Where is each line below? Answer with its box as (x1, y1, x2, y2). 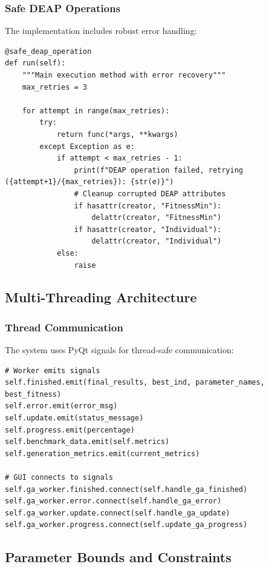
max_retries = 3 (22, 82, 88, 91)
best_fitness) (5, 390, 62, 399)
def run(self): (5, 59, 66, 68)
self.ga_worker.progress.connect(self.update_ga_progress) (5, 520, 247, 529)
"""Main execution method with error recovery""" (22, 71, 226, 79)
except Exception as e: (39, 142, 135, 151)
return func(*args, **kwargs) (56, 130, 178, 139)
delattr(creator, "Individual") (91, 237, 221, 246)
